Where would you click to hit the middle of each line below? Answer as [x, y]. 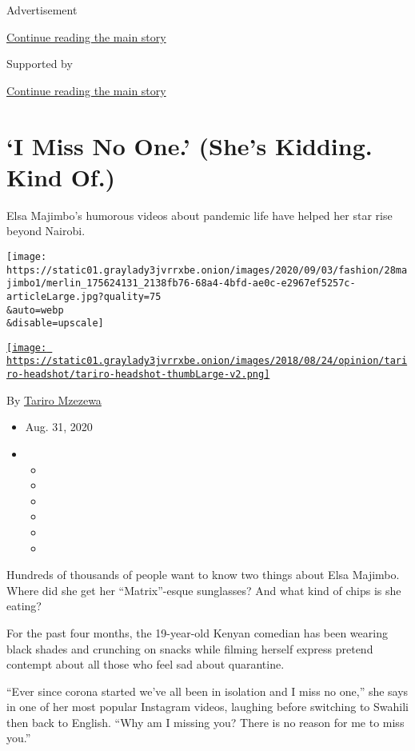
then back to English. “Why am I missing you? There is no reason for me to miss [206, 722]
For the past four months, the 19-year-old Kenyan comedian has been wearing [197, 632]
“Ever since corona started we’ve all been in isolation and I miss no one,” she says [207, 691]
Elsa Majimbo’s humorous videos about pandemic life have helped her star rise [200, 215]
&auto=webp [35, 310]
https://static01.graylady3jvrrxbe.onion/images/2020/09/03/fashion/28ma [207, 270]
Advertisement [42, 10]
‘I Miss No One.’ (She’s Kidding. [190, 145]
